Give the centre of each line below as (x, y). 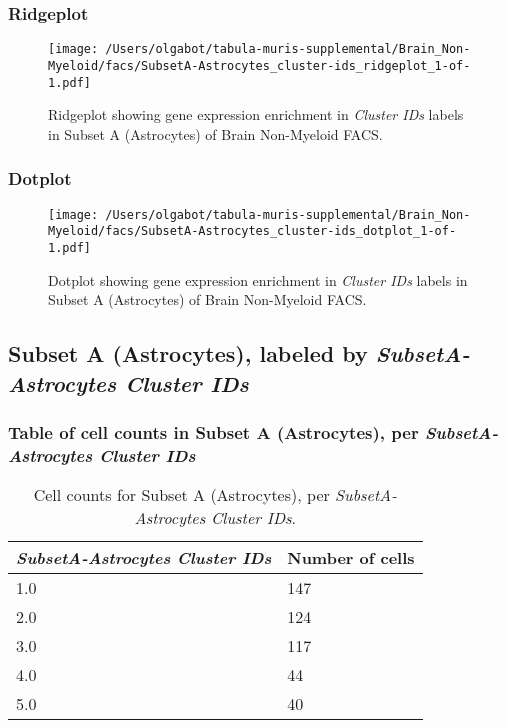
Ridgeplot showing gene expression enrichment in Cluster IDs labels (256, 114)
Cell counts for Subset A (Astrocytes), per (181, 495)
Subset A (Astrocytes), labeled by (188, 353)
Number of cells (351, 558)
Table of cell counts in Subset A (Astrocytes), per (213, 431)
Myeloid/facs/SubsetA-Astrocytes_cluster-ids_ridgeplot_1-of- (259, 65)
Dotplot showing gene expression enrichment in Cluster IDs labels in (258, 279)
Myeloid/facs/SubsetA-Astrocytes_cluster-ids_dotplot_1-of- (252, 231)
